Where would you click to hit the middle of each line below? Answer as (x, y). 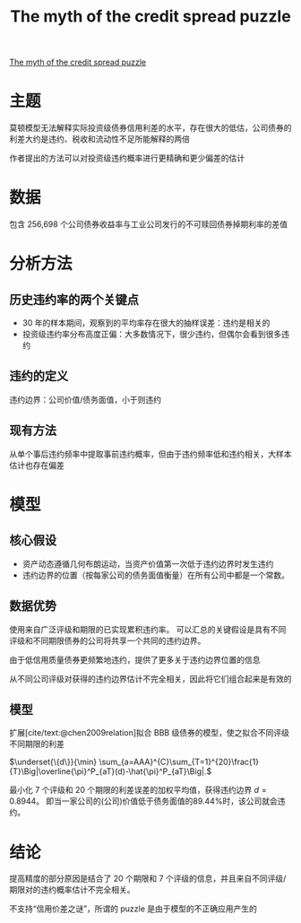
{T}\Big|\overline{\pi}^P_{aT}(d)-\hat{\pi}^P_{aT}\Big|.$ (111, 771)
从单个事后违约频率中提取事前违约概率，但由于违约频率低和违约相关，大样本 (150, 454)
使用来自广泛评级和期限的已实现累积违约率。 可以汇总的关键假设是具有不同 (148, 629)
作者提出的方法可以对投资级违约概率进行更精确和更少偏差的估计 (127, 158)
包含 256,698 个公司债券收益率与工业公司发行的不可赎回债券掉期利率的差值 (149, 224)
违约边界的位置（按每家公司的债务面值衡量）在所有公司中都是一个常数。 (155, 575)
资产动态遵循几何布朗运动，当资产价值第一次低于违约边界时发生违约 (148, 563)
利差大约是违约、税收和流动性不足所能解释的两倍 (99, 139)
